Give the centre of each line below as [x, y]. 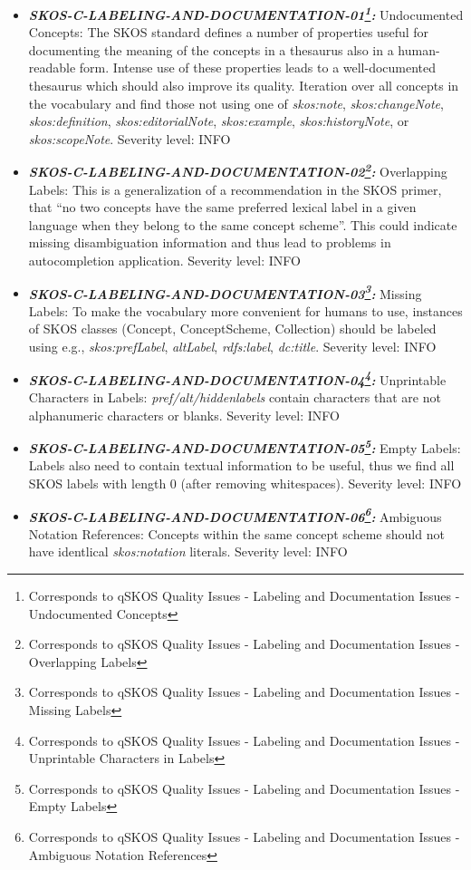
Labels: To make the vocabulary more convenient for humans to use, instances [245, 310]
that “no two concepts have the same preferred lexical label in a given [222, 207]
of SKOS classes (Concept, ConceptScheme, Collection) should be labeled [232, 329]
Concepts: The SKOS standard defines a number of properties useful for [229, 32]
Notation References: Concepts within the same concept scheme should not [236, 533]
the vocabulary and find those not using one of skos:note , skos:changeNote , [236, 103]
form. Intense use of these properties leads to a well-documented [258, 68]
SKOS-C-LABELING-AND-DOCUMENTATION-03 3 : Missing [225, 292]
